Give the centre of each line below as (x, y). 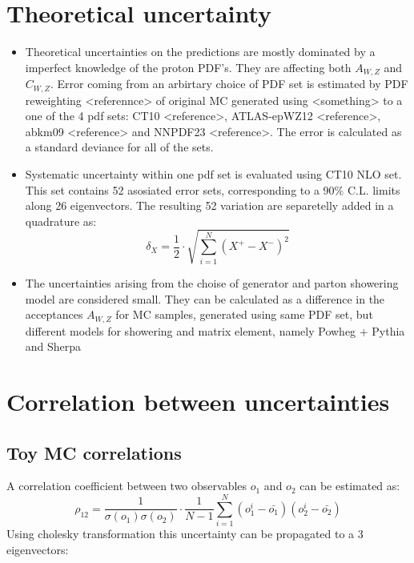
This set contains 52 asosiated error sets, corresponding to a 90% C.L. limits (213, 189)
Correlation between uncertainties (198, 401)
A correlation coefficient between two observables (127, 486)
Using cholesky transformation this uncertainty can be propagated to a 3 (185, 534)
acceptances (54, 314)
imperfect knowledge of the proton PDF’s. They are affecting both (188, 67)
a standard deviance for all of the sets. (119, 147)
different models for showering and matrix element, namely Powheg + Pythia (215, 330)
